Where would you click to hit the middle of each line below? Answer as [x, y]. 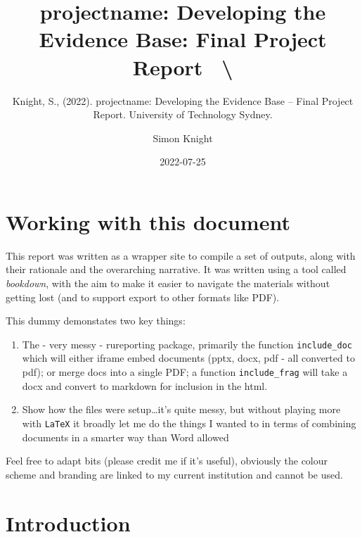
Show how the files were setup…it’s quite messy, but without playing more [181, 409]
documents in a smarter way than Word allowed [125, 437]
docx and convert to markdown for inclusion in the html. [145, 385]
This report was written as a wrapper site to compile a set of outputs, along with [181, 255]
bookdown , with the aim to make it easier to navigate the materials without [168, 283]
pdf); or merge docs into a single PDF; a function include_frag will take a [185, 372]
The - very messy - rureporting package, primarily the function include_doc [187, 344]
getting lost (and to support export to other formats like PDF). [143, 297]
